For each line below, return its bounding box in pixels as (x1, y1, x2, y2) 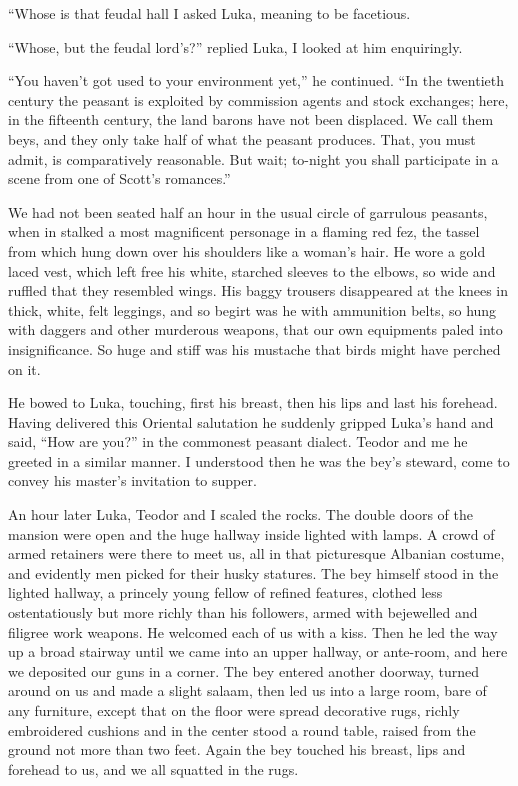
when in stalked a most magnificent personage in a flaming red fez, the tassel (8, 221, 480, 242)
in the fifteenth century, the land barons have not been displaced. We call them (8, 109, 494, 130)
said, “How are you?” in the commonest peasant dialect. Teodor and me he (8, 431, 468, 452)
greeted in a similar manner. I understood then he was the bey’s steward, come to (8, 450, 510, 471)
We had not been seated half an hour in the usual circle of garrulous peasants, (8, 201, 488, 222)
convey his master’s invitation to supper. (8, 470, 257, 491)
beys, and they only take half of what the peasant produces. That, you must (8, 128, 476, 149)
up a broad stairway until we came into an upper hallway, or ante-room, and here (8, 641, 508, 662)
